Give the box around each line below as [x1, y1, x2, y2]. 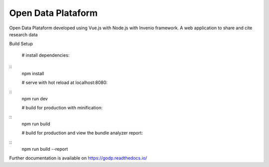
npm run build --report [21, 146, 68, 152]
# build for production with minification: [21, 105, 103, 111]
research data [9, 31, 38, 37]
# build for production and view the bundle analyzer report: [21, 130, 143, 136]
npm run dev [21, 95, 48, 101]
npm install [21, 70, 44, 77]
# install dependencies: [21, 52, 70, 58]
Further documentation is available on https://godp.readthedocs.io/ [9, 155, 147, 161]
